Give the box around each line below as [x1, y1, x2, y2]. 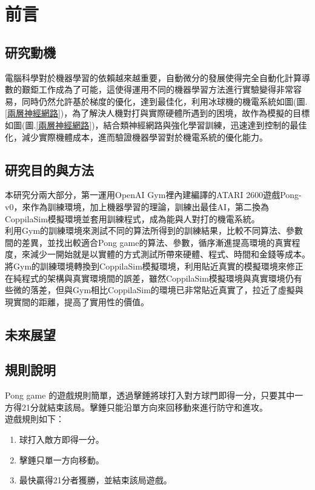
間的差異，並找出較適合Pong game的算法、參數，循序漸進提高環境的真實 [5, 236, 292, 248]
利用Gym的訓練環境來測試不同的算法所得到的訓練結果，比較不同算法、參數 [5, 224, 303, 237]
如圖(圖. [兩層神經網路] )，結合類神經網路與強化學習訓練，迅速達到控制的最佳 [5, 118, 307, 131]
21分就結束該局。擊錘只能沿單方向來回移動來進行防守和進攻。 [21, 400, 268, 413]
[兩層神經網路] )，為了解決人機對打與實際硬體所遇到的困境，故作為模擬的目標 [5, 107, 310, 119]
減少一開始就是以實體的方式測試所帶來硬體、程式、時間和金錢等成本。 [30, 248, 310, 260]
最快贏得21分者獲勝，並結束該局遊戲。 [19, 474, 172, 486]
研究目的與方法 [5, 160, 94, 179]
